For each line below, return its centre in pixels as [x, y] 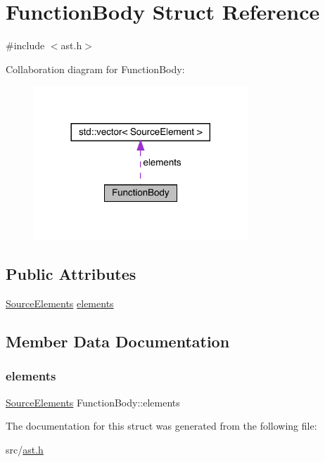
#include [25, 45]
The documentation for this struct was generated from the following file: [161, 426]
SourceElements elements [60, 303]
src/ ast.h [25, 449]
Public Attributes [71, 274]
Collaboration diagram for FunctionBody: [95, 69]
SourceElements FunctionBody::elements [93, 402]
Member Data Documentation [118, 341]
